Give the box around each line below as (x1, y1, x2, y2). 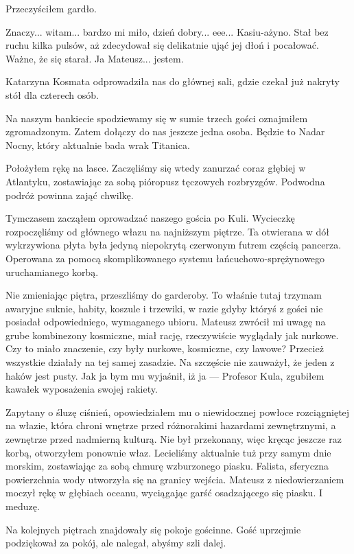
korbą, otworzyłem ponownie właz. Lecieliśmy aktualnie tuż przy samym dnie (5, 445, 331, 459)
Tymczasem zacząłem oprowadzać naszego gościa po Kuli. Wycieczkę (5, 211, 295, 225)
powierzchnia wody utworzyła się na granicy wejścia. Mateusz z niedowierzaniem (5, 472, 344, 486)
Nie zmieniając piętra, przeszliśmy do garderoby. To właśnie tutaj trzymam (5, 288, 322, 302)
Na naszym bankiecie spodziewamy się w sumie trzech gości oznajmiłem (5, 111, 308, 125)
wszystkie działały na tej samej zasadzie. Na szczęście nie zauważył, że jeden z (5, 355, 335, 369)
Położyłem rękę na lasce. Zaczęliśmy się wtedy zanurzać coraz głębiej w (5, 161, 306, 175)
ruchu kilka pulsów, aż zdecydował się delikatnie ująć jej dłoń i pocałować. (5, 38, 319, 52)
